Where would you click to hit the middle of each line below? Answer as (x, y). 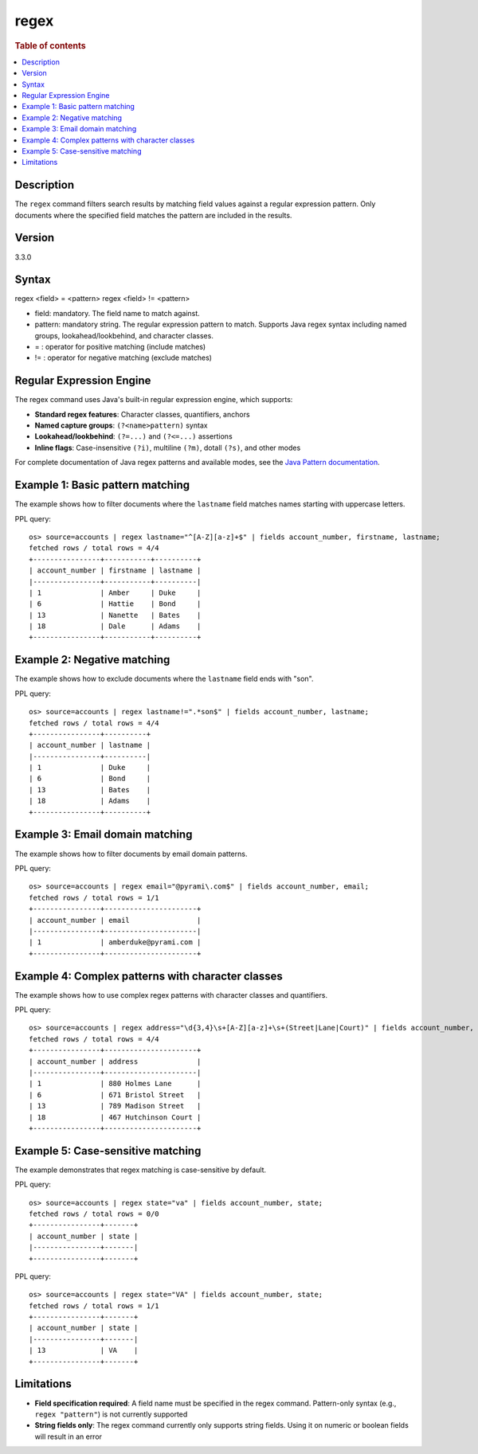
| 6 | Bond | (90, 779)
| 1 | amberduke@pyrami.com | (115, 942)
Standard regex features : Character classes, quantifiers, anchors (142, 414)
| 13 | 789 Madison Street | (115, 1106)
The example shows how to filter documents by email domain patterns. (131, 854)
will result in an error (69, 1436)
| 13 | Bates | (90, 790)
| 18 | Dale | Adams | (115, 626)
